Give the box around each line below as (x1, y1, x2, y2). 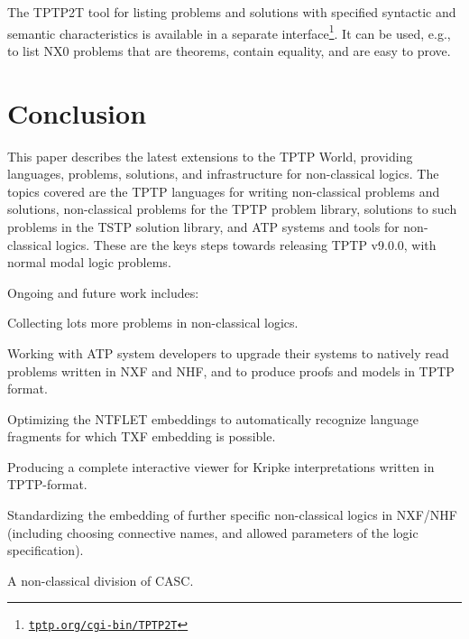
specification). (7, 541, 84, 560)
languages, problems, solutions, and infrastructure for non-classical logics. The (7, 164, 439, 183)
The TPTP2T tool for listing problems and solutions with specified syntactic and (7, 3, 456, 21)
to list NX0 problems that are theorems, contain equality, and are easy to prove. (7, 41, 451, 60)
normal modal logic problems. (7, 253, 171, 272)
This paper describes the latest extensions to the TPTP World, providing (7, 146, 413, 165)
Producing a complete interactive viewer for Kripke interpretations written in (7, 457, 435, 476)
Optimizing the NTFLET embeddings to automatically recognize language (7, 409, 419, 428)
